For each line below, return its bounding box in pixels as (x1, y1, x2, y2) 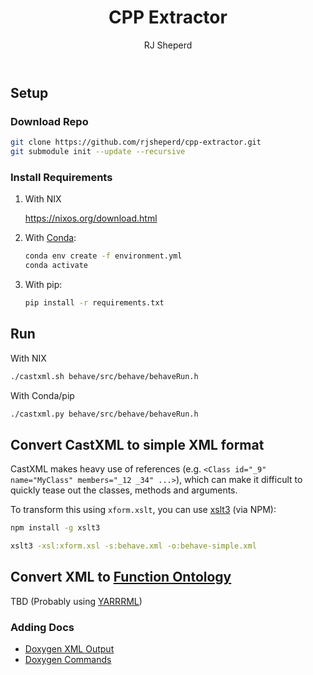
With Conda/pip (10, 389, 75, 401)
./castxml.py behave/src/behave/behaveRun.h (10, 409, 199, 419)
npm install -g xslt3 (10, 523, 101, 533)
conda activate (24, 261, 89, 271)
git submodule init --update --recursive (10, 147, 186, 157)
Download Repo (10, 114, 89, 128)
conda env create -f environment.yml (24, 251, 183, 261)
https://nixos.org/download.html (24, 212, 158, 225)
